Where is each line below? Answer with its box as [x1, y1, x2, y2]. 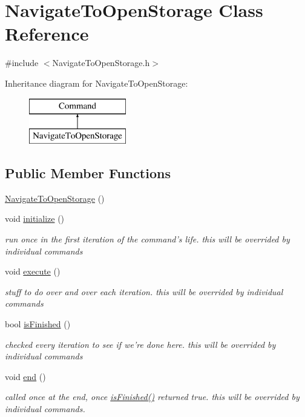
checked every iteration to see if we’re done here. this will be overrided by [5, 338, 276, 350]
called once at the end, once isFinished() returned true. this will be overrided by [5, 390, 300, 403]
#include [5, 56, 39, 69]
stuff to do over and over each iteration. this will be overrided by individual [5, 285, 283, 298]
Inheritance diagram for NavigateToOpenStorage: [5, 76, 188, 89]
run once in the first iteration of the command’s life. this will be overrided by [5, 233, 290, 245]
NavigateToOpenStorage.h [52, 56, 150, 69]
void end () [5, 370, 46, 382]
